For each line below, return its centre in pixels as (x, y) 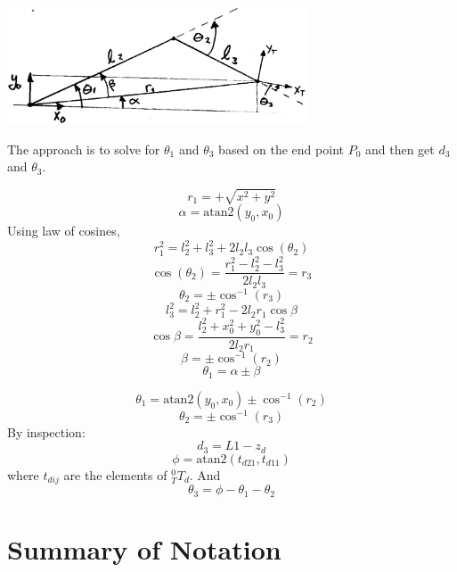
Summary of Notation (144, 549)
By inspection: (46, 431)
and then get (400, 149)
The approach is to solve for (84, 149)
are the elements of (115, 474)
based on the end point (281, 149)
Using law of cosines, (64, 231)
